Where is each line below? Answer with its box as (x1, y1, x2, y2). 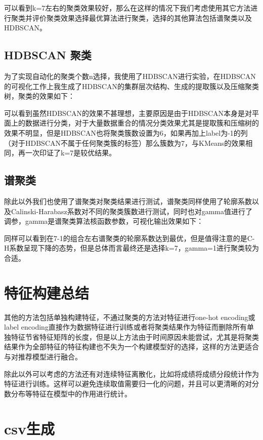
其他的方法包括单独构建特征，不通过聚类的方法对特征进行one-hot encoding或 (4, 311, 255, 322)
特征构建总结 (4, 282, 90, 303)
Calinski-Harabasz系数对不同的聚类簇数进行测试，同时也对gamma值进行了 (11, 206, 252, 216)
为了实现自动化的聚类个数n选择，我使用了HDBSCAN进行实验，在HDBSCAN (4, 70, 256, 81)
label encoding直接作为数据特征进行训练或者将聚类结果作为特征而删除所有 (4, 322, 247, 332)
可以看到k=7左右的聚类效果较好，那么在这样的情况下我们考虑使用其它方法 (4, 3, 251, 13)
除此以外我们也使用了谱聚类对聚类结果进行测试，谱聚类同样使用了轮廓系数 (4, 195, 252, 206)
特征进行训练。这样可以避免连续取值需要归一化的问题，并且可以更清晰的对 (4, 378, 252, 389)
